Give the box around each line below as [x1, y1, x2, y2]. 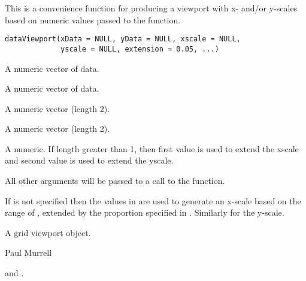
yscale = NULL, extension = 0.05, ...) [60, 44, 219, 53]
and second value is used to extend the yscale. [5, 154, 174, 167]
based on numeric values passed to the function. [5, 13, 181, 26]
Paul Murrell [5, 246, 52, 259]
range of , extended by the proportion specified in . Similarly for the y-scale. [5, 206, 284, 219]
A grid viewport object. [5, 226, 91, 238]
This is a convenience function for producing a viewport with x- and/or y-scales [5, 2, 298, 14]
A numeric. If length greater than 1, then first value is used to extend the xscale [5, 142, 299, 155]
